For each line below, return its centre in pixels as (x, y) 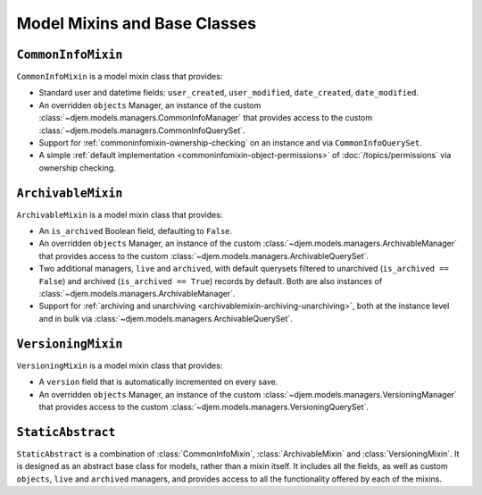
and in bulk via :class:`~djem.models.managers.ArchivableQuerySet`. (166, 318)
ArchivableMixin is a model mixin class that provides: (120, 214)
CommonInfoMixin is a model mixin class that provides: (120, 77)
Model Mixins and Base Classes (137, 23)
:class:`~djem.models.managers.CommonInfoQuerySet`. (142, 130)
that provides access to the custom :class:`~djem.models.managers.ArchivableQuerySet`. (204, 256)
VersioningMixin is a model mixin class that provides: (120, 365)
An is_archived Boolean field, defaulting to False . (136, 231)
